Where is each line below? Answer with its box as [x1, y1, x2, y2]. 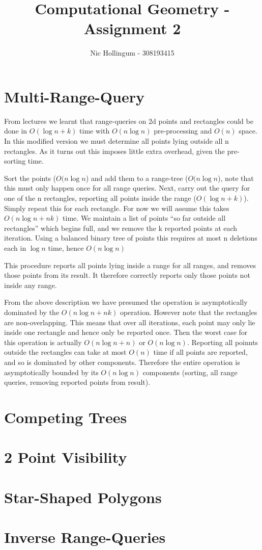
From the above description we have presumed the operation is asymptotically [4, 297, 248, 307]
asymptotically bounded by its [4, 366, 99, 377]
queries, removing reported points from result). [4, 377, 151, 387]
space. [239, 125, 257, 136]
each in [4, 242, 26, 253]
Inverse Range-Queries [4, 527, 166, 547]
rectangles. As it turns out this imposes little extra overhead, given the [4, 145, 225, 156]
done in [4, 125, 27, 136]
